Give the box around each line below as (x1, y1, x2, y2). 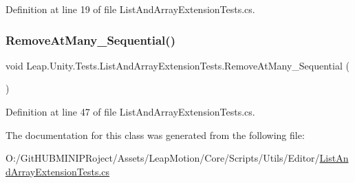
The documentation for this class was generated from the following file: (6, 127, 305, 142)
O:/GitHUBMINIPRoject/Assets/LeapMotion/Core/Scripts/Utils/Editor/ (6, 151, 320, 165)
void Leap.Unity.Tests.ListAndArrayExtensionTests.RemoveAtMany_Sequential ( (6, 58, 349, 72)
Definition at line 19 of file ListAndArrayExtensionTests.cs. (6, 2, 255, 16)
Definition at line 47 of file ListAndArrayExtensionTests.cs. (6, 105, 255, 118)
